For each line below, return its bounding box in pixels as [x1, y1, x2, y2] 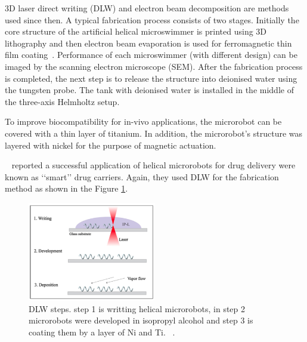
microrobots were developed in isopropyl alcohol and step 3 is [29, 314, 253, 326]
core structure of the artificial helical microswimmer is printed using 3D [5, 25, 267, 38]
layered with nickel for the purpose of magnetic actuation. [5, 138, 216, 151]
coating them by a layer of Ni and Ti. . [29, 326, 175, 338]
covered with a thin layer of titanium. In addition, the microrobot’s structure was [5, 127, 303, 139]
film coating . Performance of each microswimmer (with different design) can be [5, 48, 297, 61]
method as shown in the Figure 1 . [5, 182, 128, 195]
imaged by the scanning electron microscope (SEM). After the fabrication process [5, 60, 303, 72]
